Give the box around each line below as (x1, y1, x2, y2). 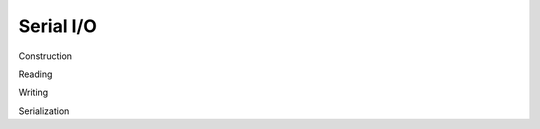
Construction (18, 50, 73, 62)
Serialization (18, 105, 70, 117)
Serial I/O (18, 15, 97, 37)
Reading (18, 68, 53, 80)
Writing (18, 86, 49, 99)
